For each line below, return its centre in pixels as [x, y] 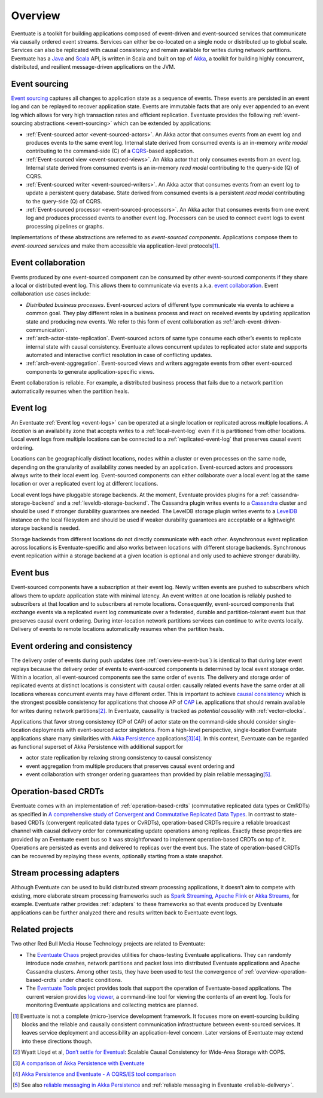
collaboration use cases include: [51, 294]
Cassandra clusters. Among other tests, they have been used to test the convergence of [135, 971]
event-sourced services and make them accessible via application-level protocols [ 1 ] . [115, 246]
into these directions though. [57, 1041]
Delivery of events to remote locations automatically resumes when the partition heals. [118, 629]
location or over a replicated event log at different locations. [85, 484]
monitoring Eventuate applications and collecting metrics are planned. [112, 1005]
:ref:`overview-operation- [276, 971]
